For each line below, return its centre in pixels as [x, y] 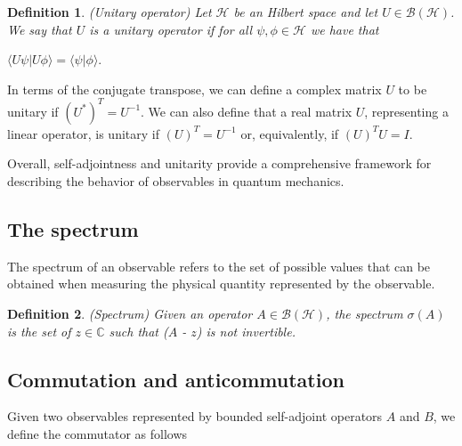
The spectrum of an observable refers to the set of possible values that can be [219, 266]
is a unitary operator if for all [171, 29]
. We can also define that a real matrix [247, 111]
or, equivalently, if [290, 133]
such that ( [138, 331]
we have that [344, 29]
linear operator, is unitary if [83, 133]
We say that [40, 29]
